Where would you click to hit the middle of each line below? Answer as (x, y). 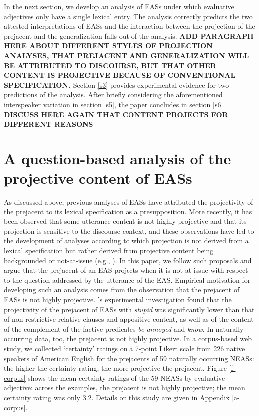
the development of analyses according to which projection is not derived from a (126, 241)
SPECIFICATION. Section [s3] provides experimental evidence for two (117, 85)
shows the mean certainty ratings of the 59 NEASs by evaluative (127, 377)
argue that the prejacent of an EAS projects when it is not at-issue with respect (126, 270)
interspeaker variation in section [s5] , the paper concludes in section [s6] (114, 104)
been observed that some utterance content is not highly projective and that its (125, 221)
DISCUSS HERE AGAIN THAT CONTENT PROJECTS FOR (116, 114)
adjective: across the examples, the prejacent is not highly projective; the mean (125, 387)
